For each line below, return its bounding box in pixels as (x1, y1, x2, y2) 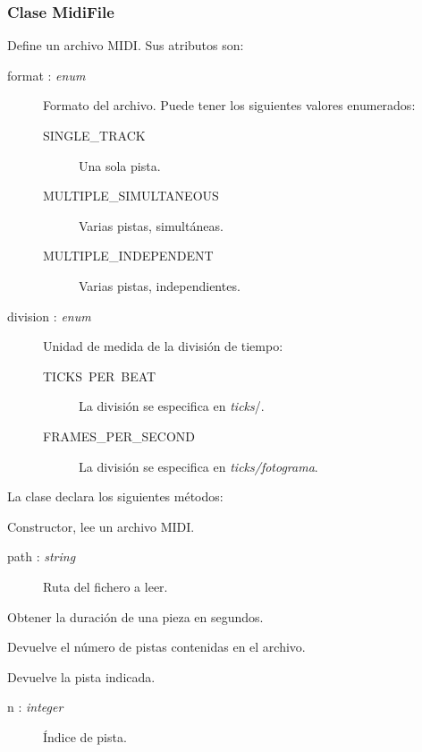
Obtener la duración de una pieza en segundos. (7, 607, 264, 626)
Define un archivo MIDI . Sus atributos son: (7, 36, 244, 55)
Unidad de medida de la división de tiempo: (43, 337, 283, 355)
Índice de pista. (43, 727, 127, 746)
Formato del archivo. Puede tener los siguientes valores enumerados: (43, 96, 416, 115)
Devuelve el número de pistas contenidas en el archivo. (7, 637, 306, 656)
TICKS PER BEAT (43, 366, 156, 385)
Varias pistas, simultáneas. (79, 216, 224, 235)
